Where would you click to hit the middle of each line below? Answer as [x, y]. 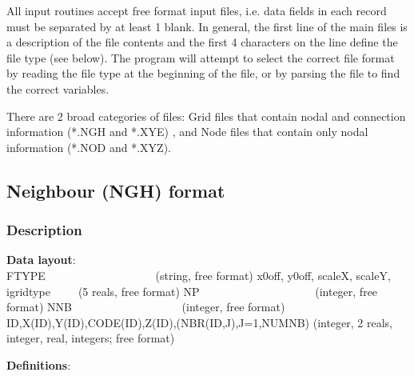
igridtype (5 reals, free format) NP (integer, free [192, 291]
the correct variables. [58, 88]
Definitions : [39, 364]
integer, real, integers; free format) [91, 338]
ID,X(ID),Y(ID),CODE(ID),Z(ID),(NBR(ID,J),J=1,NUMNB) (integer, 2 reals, [199, 322]
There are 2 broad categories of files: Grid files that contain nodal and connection [206, 116]
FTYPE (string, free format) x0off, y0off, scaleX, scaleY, [199, 275]
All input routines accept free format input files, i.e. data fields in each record [197, 10]
